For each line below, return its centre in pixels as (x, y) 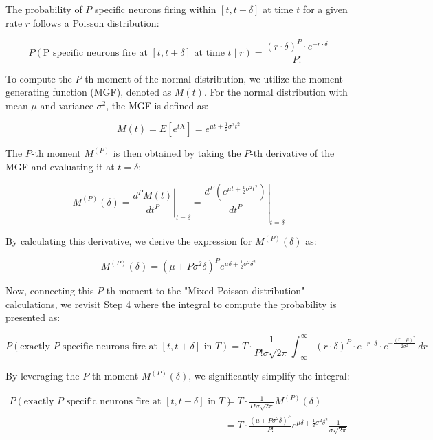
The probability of (44, 9)
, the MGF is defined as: (157, 105)
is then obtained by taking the (177, 153)
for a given (325, 9)
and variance (67, 105)
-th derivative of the (292, 153)
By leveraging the (43, 376)
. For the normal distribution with (276, 92)
